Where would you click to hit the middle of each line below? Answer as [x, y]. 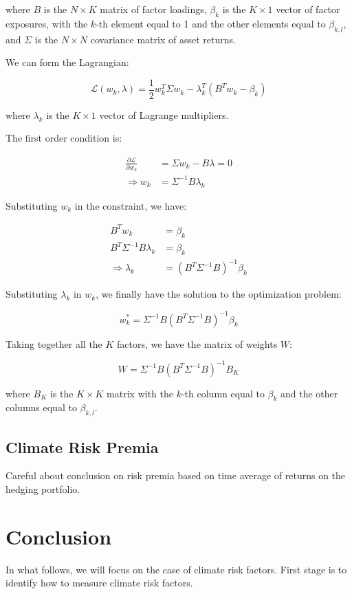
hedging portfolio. [43, 488]
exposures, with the [47, 23]
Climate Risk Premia [82, 447]
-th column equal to [223, 393]
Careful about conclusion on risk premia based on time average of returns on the [176, 475]
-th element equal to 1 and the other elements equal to [211, 23]
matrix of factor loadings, [153, 9]
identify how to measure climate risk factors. [99, 583]
